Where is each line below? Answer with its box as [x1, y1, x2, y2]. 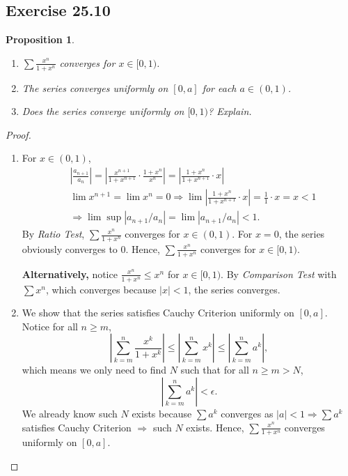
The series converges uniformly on [22, 80, 168, 95]
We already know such [22, 406, 118, 420]
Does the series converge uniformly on [22, 104, 184, 118]
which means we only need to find [22, 362, 167, 377]
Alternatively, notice [22, 266, 118, 281]
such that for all [180, 362, 249, 377]
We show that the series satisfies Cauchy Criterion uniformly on [22, 305, 294, 320]
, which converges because [45, 282, 157, 296]
